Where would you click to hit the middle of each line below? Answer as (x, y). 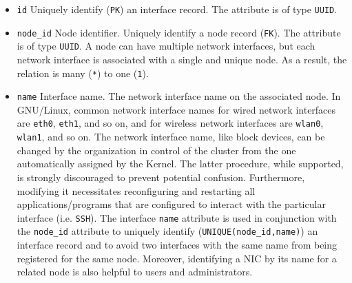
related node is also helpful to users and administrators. (135, 272)
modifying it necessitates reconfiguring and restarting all (136, 190)
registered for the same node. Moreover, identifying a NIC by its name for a (177, 258)
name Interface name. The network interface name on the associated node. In (179, 96)
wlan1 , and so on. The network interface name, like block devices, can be (171, 137)
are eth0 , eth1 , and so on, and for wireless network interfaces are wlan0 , (170, 123)
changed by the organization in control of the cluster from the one (156, 150)
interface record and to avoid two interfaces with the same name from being (177, 245)
